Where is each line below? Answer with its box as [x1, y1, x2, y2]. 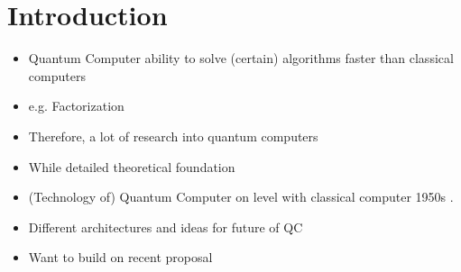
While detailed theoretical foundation [28, 157, 235, 176]
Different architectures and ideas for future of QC [28, 217, 303, 236]
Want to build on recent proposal [28, 248, 213, 267]
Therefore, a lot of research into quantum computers [28, 126, 318, 145]
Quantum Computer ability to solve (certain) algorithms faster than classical [28, 49, 454, 68]
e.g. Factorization [28, 96, 124, 115]
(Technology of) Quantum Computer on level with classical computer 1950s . [28, 187, 454, 206]
